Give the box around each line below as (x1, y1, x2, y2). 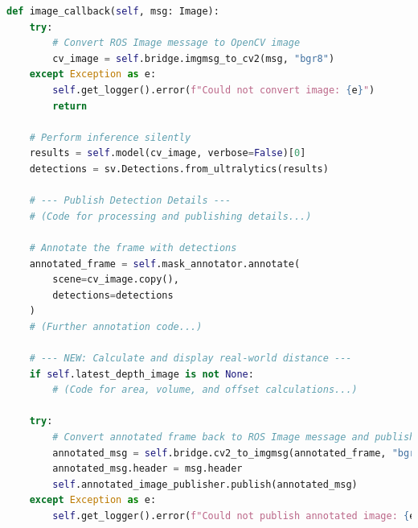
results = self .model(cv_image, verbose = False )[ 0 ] (29, 147, 306, 159)
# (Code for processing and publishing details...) (29, 210, 312, 222)
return (52, 100, 88, 112)
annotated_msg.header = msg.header (52, 463, 243, 475)
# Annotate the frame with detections (29, 241, 237, 254)
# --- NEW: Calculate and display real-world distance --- (29, 353, 352, 365)
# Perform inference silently (29, 131, 191, 143)
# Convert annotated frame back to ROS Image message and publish (52, 431, 416, 443)
